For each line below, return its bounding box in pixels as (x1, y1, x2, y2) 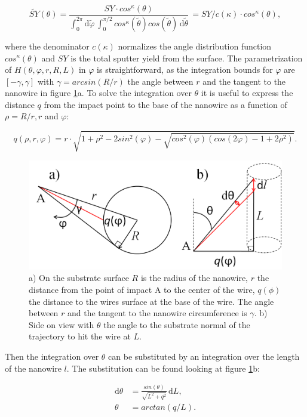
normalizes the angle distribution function (118, 39, 272, 52)
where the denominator (5, 39, 90, 52)
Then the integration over (5, 350, 99, 362)
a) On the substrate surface (29, 271, 129, 284)
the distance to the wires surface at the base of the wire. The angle (29, 295, 274, 307)
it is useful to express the (201, 87, 293, 99)
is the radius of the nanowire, (140, 271, 248, 284)
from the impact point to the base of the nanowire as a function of (44, 98, 287, 110)
